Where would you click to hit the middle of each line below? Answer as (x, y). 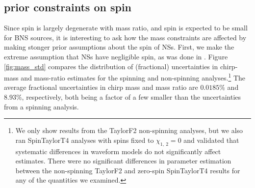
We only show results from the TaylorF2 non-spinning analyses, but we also (129, 130)
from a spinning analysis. (41, 106)
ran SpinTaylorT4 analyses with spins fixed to (85, 140)
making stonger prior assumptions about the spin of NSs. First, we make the (119, 47)
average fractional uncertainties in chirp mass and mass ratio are (101, 87)
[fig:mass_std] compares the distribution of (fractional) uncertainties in (111, 66)
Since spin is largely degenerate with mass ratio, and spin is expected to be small (126, 28)
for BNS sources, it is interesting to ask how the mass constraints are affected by (125, 37)
